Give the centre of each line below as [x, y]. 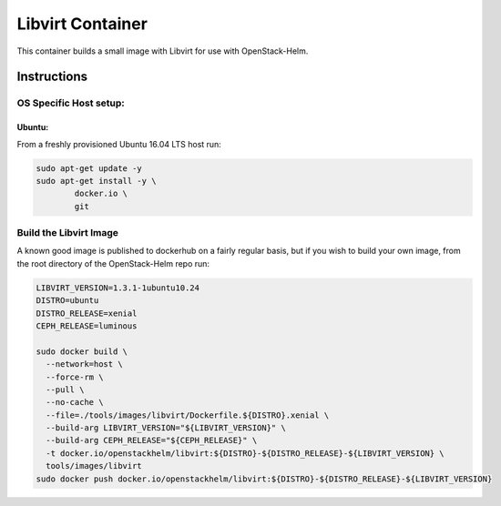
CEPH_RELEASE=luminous [87, 326]
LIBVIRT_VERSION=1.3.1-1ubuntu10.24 [118, 288]
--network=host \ [84, 364]
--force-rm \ [75, 377]
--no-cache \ [75, 402]
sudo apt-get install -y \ [96, 181]
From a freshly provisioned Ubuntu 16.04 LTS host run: [119, 144]
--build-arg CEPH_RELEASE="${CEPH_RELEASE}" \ [152, 440]
